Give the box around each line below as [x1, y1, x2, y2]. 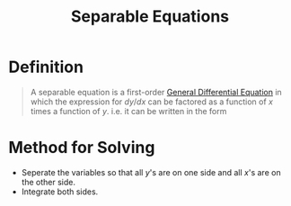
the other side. [21, 176, 75, 187]
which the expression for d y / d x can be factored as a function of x [30, 96, 273, 107]
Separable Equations [70, 6, 230, 27]
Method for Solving [8, 138, 155, 158]
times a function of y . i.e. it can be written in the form [30, 105, 227, 116]
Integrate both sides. [21, 186, 99, 197]
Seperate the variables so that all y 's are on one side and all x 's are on [21, 166, 281, 177]
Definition [8, 57, 84, 77]
